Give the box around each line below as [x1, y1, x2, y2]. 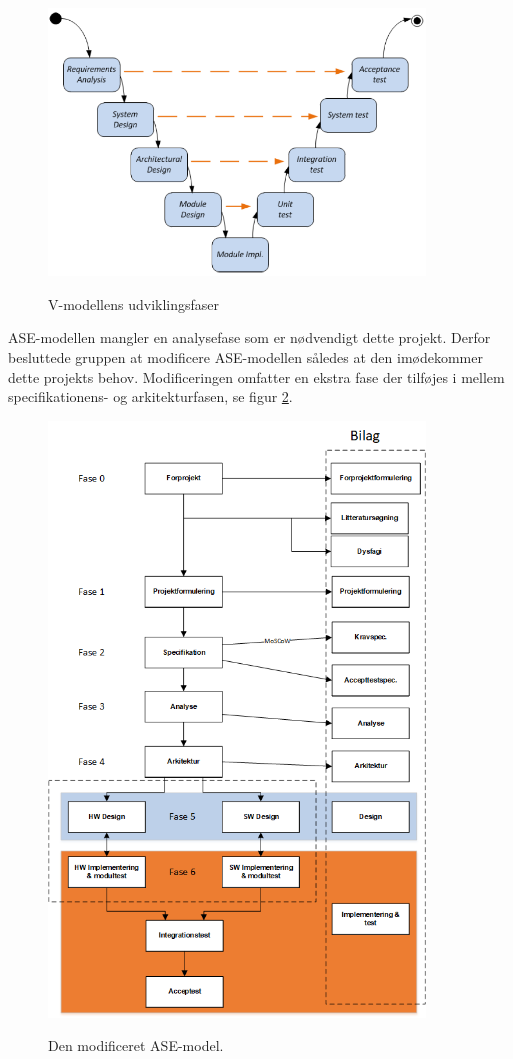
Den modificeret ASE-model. [48, 1035, 224, 1056]
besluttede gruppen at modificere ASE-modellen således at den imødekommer [8, 347, 483, 368]
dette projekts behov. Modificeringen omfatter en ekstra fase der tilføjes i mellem [8, 366, 505, 387]
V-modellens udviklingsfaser [48, 293, 220, 314]
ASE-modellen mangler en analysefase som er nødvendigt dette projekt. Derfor [8, 327, 491, 348]
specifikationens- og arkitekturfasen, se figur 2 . [8, 386, 293, 407]
